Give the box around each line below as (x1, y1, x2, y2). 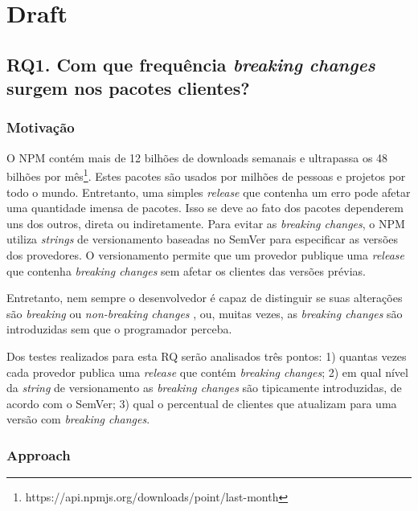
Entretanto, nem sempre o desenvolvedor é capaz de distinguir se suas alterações (6, 289, 403, 306)
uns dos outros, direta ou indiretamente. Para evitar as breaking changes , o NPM (6, 215, 405, 231)
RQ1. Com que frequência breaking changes (6, 51, 375, 76)
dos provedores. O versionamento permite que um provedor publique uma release (6, 246, 404, 263)
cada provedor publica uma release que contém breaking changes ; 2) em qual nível (6, 363, 408, 380)
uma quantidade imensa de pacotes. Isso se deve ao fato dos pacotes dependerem (6, 199, 404, 216)
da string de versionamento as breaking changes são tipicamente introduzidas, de (6, 379, 402, 396)
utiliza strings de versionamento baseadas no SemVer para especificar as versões (6, 231, 398, 247)
